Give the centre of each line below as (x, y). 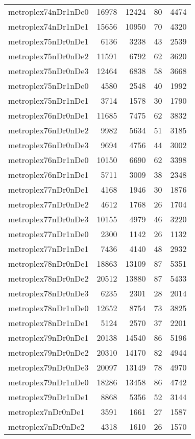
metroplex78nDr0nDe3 (48, 293)
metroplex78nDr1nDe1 (48, 323)
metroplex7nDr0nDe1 (46, 412)
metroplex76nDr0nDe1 (48, 115)
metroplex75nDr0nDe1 (48, 41)
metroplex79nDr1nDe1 (48, 397)
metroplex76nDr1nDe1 (48, 175)
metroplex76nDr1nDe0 (48, 160)
